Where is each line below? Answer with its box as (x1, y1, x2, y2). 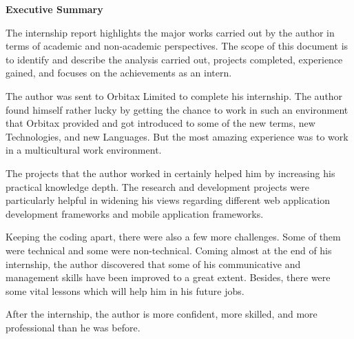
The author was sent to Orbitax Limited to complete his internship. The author (6, 88, 343, 103)
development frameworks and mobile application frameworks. (6, 206, 264, 220)
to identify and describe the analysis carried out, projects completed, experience (6, 52, 343, 66)
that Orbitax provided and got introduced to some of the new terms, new (6, 116, 315, 130)
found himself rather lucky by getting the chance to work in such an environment (6, 102, 348, 116)
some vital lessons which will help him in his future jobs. (6, 283, 244, 298)
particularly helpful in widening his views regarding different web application (6, 193, 330, 207)
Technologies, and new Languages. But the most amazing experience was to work (6, 129, 348, 143)
